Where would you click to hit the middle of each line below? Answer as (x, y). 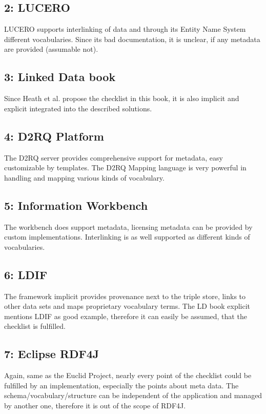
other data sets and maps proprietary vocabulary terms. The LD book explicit (127, 306)
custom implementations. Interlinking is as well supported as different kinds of (127, 237)
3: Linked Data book (60, 77)
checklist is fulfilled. (35, 326)
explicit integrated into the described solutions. (78, 108)
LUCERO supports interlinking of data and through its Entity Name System (125, 29)
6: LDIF (26, 274)
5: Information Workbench (76, 205)
